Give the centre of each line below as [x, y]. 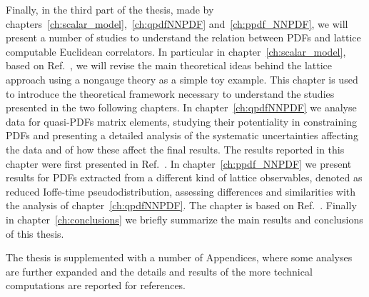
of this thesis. [35, 233]
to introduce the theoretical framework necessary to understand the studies [170, 93]
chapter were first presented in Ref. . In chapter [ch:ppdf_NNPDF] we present [179, 163]
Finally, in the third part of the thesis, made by [110, 9]
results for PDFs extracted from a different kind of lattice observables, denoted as [184, 177]
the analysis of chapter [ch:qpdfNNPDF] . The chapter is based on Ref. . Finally [181, 205]
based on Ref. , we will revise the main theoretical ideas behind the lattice [169, 65]
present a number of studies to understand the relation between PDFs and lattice [183, 37]
